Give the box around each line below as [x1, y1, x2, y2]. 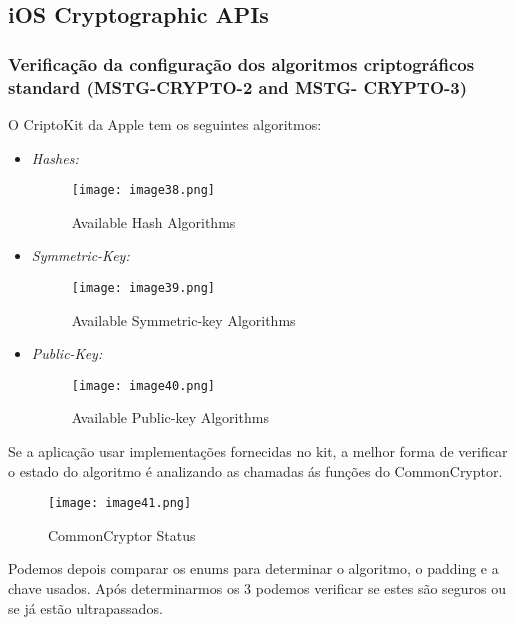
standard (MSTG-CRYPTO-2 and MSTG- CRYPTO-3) [8, 74, 468, 99]
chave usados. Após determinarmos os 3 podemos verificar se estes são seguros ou [8, 578, 507, 599]
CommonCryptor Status [48, 524, 196, 545]
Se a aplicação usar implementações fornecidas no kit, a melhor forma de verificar [8, 441, 508, 462]
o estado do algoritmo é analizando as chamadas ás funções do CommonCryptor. [8, 460, 503, 481]
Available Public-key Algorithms [71, 407, 269, 428]
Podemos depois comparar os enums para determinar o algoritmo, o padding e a [8, 558, 499, 579]
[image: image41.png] [48, 496, 192, 511]
